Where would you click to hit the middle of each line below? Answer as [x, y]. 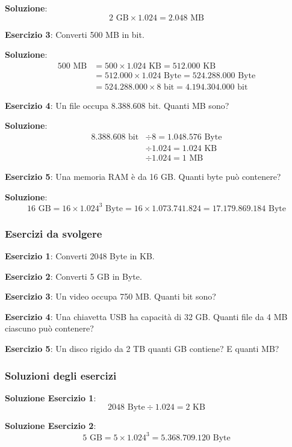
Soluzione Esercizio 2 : [51, 426]
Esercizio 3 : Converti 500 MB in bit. [75, 34]
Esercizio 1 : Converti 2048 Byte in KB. [80, 256]
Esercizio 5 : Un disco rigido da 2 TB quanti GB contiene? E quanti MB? [142, 349]
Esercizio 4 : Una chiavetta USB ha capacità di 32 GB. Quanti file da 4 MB [146, 316]
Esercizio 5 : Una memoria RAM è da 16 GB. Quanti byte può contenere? [143, 177]
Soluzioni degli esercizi [61, 375]
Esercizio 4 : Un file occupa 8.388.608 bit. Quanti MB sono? [117, 105]
